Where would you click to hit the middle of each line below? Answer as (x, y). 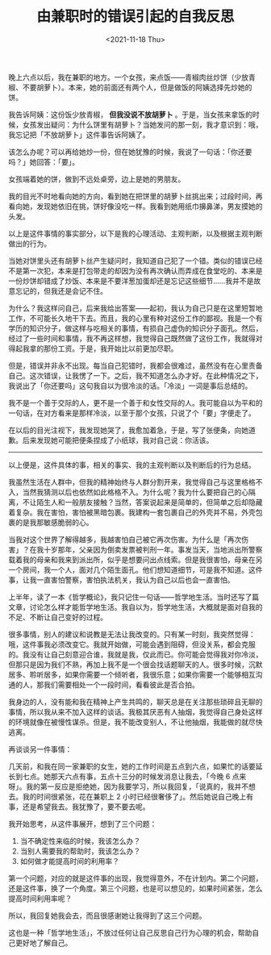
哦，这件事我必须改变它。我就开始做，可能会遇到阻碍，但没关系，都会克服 (132, 644)
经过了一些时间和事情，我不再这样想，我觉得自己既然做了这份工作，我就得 (132, 338)
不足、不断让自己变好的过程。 (58, 617)
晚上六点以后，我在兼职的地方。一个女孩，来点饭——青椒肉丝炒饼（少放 (128, 77)
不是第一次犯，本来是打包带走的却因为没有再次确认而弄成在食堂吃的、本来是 (135, 270)
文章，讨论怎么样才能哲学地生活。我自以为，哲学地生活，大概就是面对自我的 (135, 607)
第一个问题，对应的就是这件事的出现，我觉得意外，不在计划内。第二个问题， (135, 878)
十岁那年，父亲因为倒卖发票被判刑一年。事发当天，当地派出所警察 (153, 549)
